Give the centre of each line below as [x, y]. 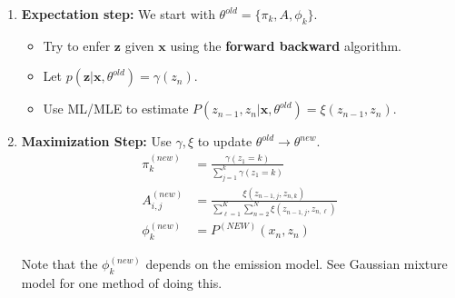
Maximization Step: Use [96, 141]
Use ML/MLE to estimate [116, 109]
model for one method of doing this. [122, 283]
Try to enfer [77, 45]
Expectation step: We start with [118, 14]
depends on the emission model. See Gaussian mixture [297, 264]
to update [225, 141]
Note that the [59, 264]
